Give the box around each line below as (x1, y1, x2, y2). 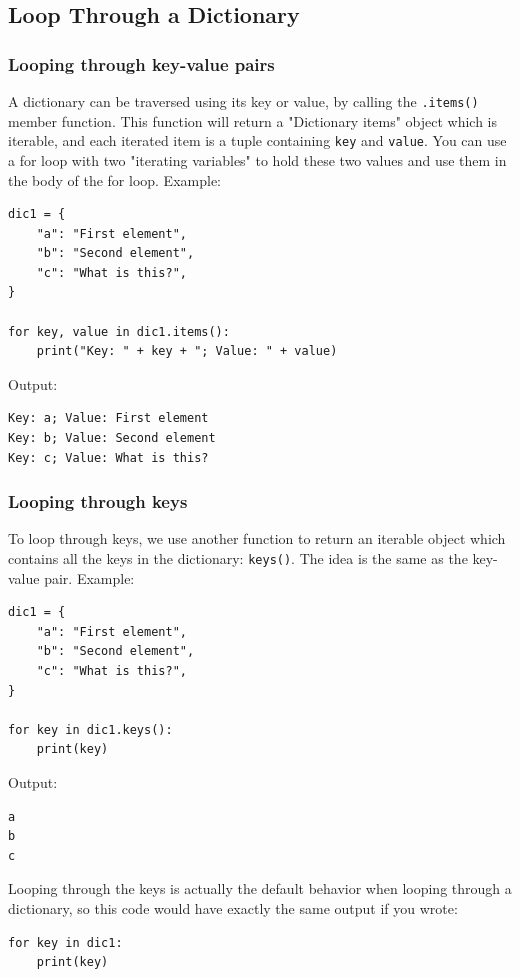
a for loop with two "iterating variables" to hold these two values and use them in (8, 149, 507, 170)
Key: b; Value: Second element (8, 431, 216, 446)
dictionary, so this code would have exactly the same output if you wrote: (8, 898, 458, 918)
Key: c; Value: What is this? (8, 450, 209, 465)
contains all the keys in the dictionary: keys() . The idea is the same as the (8, 548, 468, 569)
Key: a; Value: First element (8, 411, 209, 426)
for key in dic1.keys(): (8, 722, 173, 737)
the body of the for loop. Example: (8, 169, 221, 190)
